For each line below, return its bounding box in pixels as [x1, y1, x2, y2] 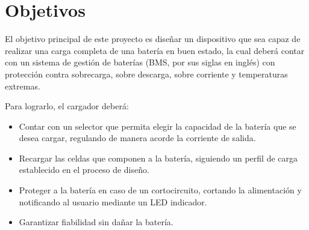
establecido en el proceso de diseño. [19, 163, 149, 176]
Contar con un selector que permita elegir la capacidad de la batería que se [19, 120, 296, 132]
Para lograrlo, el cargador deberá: [5, 100, 129, 112]
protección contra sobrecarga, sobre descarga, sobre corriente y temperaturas [5, 67, 288, 80]
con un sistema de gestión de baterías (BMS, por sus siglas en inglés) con [5, 56, 275, 68]
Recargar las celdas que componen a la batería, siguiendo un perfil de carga [19, 151, 298, 164]
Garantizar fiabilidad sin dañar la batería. [19, 216, 173, 228]
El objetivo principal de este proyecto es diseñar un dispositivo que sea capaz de [5, 32, 301, 45]
